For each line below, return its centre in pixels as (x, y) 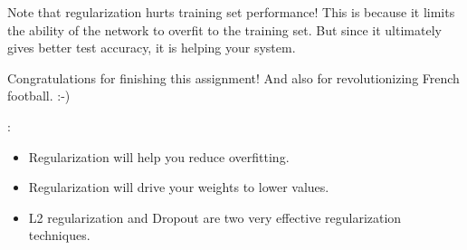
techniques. (59, 235)
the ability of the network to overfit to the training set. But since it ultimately (224, 29)
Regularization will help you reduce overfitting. (159, 156)
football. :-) (39, 96)
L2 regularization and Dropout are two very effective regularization (215, 217)
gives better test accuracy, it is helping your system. (152, 48)
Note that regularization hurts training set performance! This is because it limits (231, 12)
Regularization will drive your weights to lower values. (179, 187)
